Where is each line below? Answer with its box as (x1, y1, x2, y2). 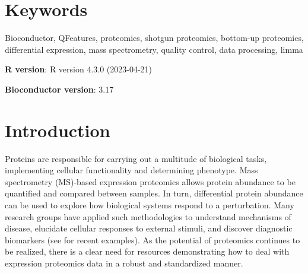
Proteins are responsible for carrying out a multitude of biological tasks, (5, 152, 267, 164)
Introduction (5, 118, 110, 142)
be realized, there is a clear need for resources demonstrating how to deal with (5, 245, 290, 258)
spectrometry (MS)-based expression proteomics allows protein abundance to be (5, 175, 296, 188)
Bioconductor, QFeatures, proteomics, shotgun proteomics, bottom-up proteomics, (5, 31, 304, 44)
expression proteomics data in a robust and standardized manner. (5, 256, 243, 269)
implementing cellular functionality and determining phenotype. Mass (5, 164, 258, 176)
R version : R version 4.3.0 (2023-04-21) (5, 63, 153, 75)
